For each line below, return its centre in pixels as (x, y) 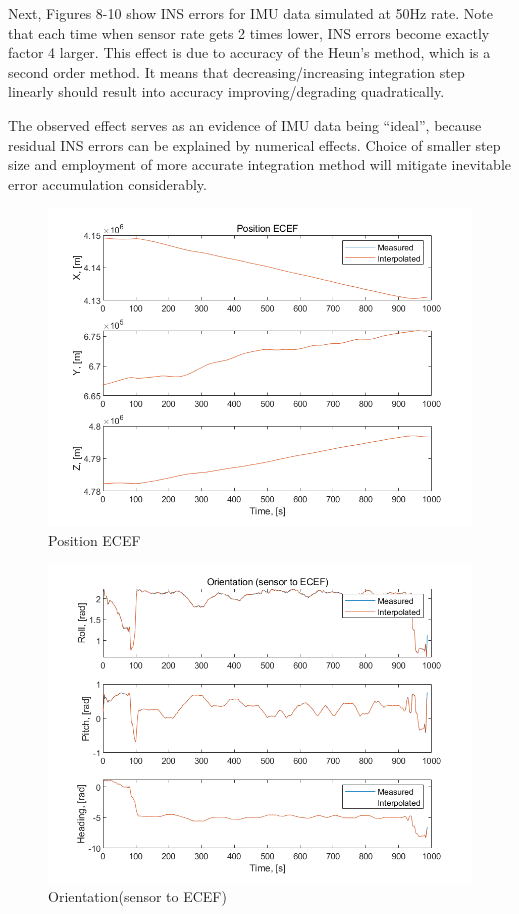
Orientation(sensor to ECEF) (137, 896)
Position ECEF (94, 539)
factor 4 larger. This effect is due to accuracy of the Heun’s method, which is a (249, 52)
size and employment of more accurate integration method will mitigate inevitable (260, 164)
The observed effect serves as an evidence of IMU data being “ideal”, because (245, 124)
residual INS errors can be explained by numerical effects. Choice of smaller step (254, 144)
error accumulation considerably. (107, 183)
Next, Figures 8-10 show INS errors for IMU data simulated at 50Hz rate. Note (250, 13)
